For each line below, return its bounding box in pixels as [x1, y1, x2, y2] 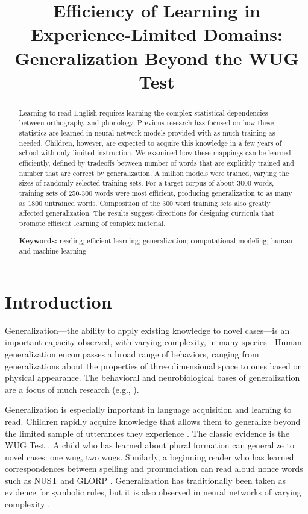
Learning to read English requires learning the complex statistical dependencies [19, 107, 268, 118]
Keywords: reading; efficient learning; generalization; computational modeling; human [19, 235, 292, 246]
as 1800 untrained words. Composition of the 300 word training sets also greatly [19, 198, 271, 208]
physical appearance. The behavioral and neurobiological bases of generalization [5, 371, 300, 384]
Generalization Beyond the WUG [14, 45, 299, 70]
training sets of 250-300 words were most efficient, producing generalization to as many [19, 187, 292, 198]
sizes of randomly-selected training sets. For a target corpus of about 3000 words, [19, 178, 274, 188]
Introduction [5, 289, 112, 313]
